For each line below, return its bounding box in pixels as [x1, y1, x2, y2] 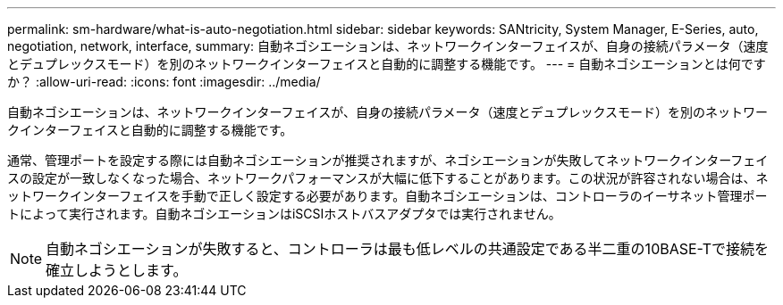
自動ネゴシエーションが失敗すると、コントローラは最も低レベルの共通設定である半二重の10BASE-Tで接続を [46, 240, 770, 258]
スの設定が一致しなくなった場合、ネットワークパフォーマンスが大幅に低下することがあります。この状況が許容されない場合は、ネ [7, 170, 769, 185]
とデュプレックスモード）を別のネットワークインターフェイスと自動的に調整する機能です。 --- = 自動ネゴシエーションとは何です [7, 56, 766, 71]
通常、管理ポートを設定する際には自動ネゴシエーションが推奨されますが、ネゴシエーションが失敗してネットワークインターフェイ [7, 152, 769, 168]
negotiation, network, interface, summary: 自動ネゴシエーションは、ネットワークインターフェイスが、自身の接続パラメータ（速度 [7, 38, 769, 54]
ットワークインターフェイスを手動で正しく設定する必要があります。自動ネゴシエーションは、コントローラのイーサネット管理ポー [7, 188, 768, 203]
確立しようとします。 [46, 261, 188, 279]
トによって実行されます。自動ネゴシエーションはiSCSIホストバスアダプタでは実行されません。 [7, 206, 561, 221]
